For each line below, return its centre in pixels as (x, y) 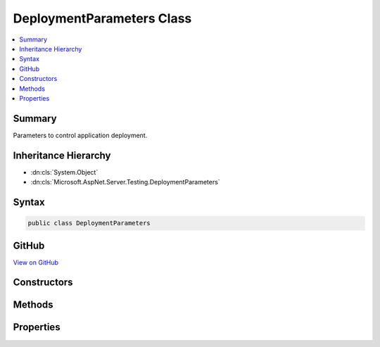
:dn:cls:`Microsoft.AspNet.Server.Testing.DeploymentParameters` (126, 182)
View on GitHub (36, 262)
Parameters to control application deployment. (80, 135)
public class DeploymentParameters (89, 223)
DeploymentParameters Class (102, 18)
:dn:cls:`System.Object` (64, 172)
